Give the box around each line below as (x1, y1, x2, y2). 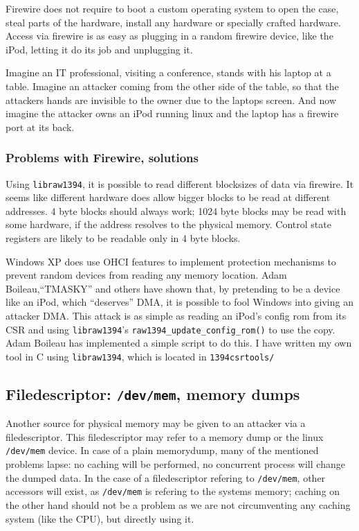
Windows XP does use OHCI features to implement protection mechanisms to (6, 254, 336, 268)
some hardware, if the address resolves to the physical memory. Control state (6, 217, 331, 232)
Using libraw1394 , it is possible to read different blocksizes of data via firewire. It (6, 176, 354, 191)
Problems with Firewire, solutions (6, 149, 199, 166)
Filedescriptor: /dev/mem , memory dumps (6, 383, 300, 404)
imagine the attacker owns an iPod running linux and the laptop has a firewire (6, 106, 339, 121)
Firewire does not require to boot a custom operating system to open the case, (6, 1, 339, 15)
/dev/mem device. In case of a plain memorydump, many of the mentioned (6, 443, 319, 458)
